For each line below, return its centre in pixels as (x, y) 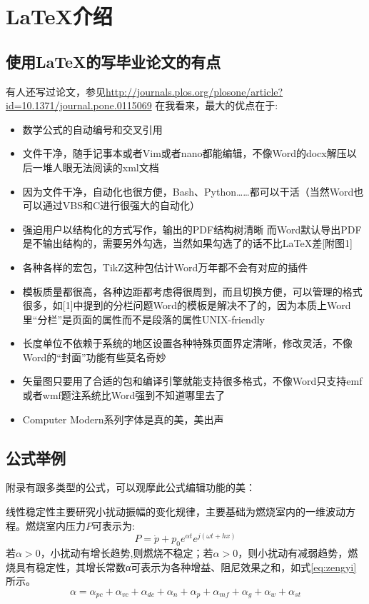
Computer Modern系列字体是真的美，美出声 (123, 419)
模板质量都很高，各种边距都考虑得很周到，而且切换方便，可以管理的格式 (192, 291)
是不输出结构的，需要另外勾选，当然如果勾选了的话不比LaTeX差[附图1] (187, 243)
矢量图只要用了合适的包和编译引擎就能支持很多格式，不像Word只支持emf (192, 381)
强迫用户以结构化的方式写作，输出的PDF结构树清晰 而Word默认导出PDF (192, 229)
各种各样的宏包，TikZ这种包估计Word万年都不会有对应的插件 (165, 267)
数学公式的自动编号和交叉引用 (92, 129)
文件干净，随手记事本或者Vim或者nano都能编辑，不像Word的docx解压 (184, 153)
